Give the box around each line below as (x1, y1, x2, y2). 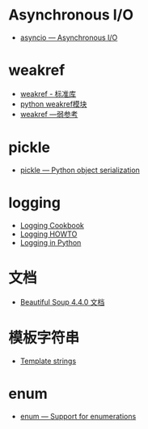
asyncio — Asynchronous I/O (19, 32, 118, 42)
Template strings (19, 356, 77, 366)
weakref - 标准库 (19, 89, 77, 98)
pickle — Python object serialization (19, 165, 140, 175)
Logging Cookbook (19, 220, 85, 230)
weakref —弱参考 (19, 109, 78, 119)
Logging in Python (19, 237, 82, 247)
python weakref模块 (19, 99, 87, 109)
